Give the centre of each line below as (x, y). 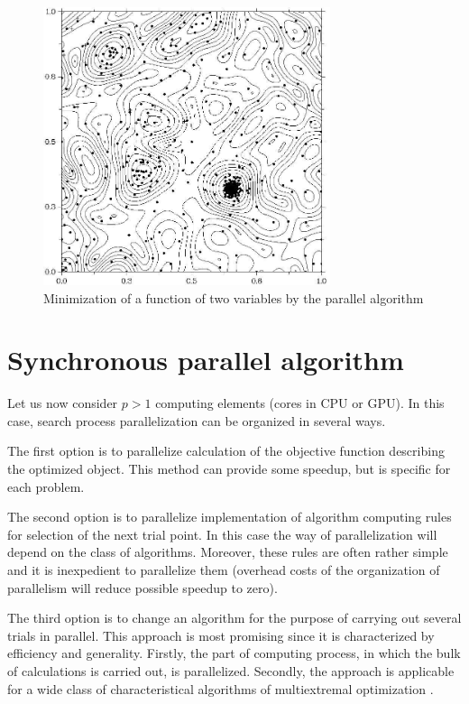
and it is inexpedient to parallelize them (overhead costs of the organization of (224, 570)
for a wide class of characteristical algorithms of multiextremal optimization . (221, 688)
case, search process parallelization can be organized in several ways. (197, 420)
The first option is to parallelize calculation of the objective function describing (226, 451)
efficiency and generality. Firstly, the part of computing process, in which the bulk (234, 653)
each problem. (46, 486)
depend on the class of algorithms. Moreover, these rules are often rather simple (228, 552)
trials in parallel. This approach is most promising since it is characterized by (221, 635)
